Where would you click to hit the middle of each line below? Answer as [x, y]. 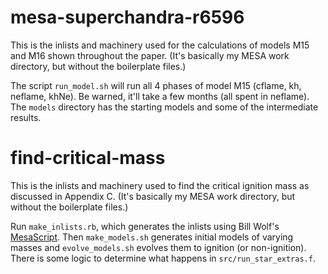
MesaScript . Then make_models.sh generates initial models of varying [152, 237]
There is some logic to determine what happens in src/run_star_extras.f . [163, 258]
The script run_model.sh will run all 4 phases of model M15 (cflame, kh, [156, 85]
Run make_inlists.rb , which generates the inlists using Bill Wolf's [145, 226]
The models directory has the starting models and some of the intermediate [164, 107]
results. [26, 117]
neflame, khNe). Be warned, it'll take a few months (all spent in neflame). [160, 96]
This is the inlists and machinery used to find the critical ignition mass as [160, 185]
